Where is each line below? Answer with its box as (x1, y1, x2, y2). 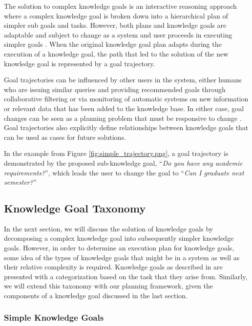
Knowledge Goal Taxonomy (4, 201, 146, 216)
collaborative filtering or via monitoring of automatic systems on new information (4, 94, 249, 104)
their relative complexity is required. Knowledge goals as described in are (4, 262, 223, 272)
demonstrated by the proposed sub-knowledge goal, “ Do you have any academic (4, 157, 243, 168)
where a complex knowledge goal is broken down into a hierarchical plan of (4, 10, 228, 20)
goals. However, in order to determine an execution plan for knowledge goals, (4, 243, 234, 253)
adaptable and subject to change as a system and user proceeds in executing (4, 29, 232, 39)
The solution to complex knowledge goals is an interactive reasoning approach (4, 1, 237, 11)
